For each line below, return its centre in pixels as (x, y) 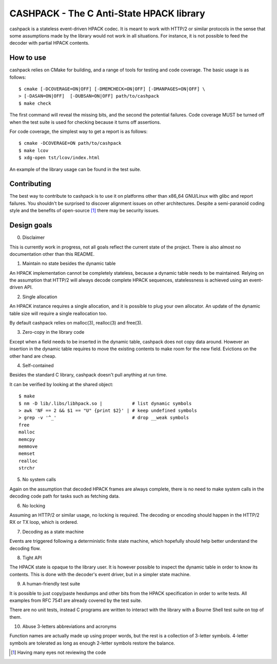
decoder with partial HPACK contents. (50, 43)
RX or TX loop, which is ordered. (44, 522)
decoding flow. (25, 548)
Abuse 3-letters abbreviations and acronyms (69, 627)
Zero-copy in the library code (53, 332)
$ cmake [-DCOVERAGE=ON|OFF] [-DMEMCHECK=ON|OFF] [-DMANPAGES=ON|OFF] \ (112, 89)
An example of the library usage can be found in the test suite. (75, 169)
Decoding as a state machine (53, 532)
